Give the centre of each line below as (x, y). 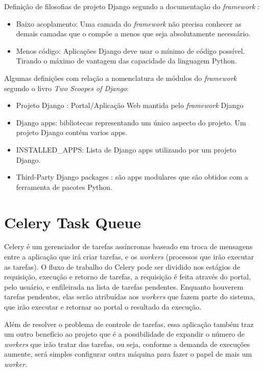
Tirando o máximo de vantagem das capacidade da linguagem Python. (126, 61)
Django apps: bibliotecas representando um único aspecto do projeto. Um (131, 122)
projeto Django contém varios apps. (72, 132)
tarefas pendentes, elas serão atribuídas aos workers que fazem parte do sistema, (130, 297)
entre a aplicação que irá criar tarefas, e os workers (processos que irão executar (129, 257)
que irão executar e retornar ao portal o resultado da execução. (103, 307)
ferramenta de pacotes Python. (64, 187)
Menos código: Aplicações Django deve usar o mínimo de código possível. (130, 50)
